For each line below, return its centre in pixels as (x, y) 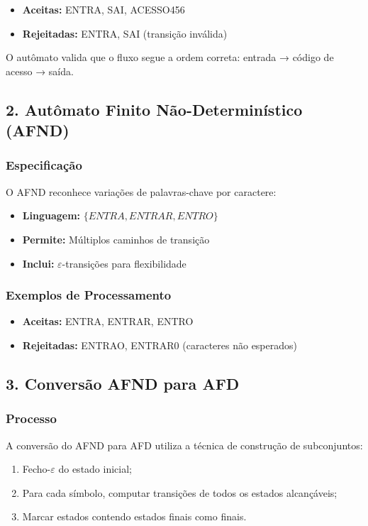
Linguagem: (51, 215)
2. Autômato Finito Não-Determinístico (154, 109)
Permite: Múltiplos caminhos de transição (116, 239)
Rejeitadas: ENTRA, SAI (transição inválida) (125, 33)
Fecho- (37, 469)
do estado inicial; (95, 469)
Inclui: (38, 263)
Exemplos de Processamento (89, 295)
